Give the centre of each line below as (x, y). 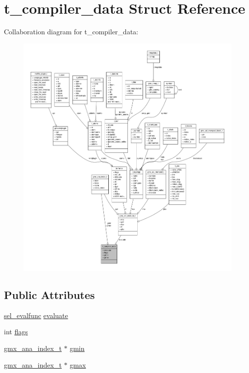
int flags (16, 332)
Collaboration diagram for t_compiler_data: (71, 32)
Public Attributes (50, 295)
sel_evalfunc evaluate (36, 315)
